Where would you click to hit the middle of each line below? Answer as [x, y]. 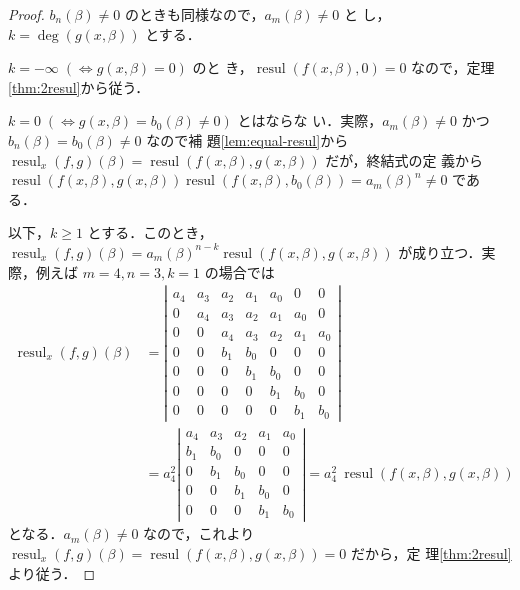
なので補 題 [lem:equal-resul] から [247, 139]
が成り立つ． [440, 251]
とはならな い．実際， [310, 120]
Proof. [26, 14]
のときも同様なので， [194, 14]
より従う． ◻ [52, 572]
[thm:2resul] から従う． [79, 86]
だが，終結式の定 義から [404, 159]
